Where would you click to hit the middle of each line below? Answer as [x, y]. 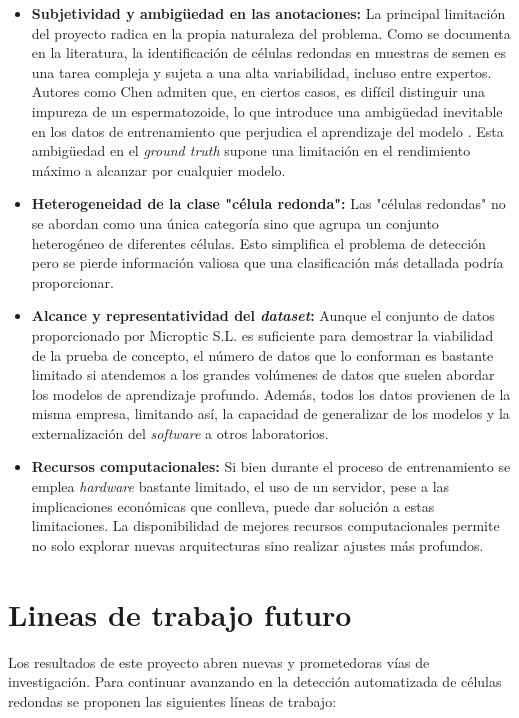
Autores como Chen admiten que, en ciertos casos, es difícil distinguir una [258, 91]
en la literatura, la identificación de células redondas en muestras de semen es [269, 52]
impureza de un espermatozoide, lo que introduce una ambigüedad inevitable [267, 110]
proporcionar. [73, 281]
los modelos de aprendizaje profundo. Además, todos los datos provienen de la [271, 393]
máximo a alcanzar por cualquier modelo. [158, 169]
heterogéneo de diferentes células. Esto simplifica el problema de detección [258, 242]
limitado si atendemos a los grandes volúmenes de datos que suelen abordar [263, 374]
